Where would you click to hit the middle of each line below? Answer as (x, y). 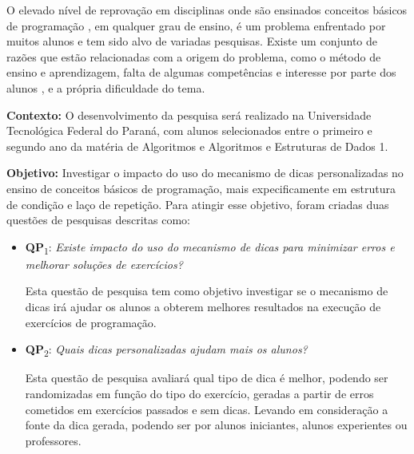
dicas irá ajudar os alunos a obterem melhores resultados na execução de (203, 307)
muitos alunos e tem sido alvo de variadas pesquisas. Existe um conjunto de (192, 41)
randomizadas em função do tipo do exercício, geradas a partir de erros (199, 393)
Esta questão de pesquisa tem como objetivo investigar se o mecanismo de (207, 291)
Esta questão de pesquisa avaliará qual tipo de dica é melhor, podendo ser (207, 378)
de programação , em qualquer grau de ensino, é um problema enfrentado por (196, 25)
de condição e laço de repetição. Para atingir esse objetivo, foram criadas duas (198, 204)
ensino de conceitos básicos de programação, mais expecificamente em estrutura (201, 188)
